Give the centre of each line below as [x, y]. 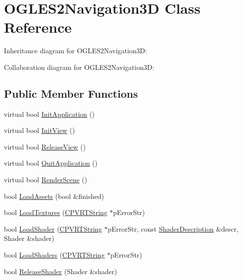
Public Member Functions [71, 93]
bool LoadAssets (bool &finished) [54, 196]
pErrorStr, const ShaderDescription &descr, [173, 228]
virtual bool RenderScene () [46, 180]
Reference [38, 27]
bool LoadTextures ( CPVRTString [56, 212]
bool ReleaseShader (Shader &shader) [61, 271]
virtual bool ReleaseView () [45, 146]
